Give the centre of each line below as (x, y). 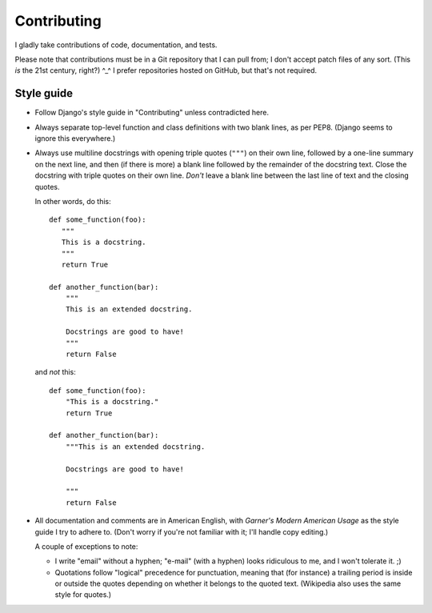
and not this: (55, 372)
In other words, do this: (73, 201)
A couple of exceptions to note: (86, 546)
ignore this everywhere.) (75, 138)
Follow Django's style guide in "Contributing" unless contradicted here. (152, 113)
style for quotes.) (83, 595)
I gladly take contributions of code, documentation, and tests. (116, 45)
